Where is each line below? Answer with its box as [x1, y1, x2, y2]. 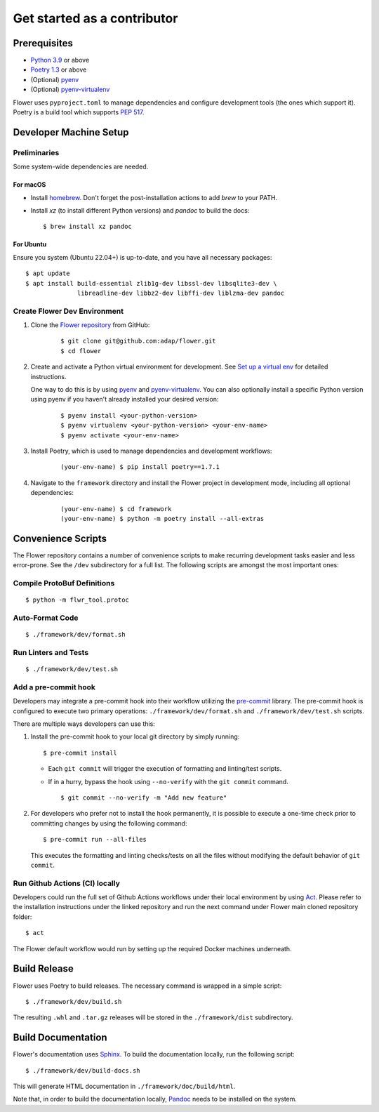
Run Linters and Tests [13, 647, 89, 657]
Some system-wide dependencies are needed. [13, 162, 149, 171]
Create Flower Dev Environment [13, 306, 124, 316]
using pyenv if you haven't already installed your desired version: [30, 395, 219, 404]
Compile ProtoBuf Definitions [13, 578, 115, 588]
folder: [13, 913, 32, 921]
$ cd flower [60, 347, 102, 355]
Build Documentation [13, 1032, 108, 1044]
